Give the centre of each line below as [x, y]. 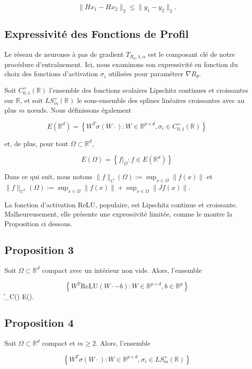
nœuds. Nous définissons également [79, 110]
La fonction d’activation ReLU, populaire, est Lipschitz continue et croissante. [121, 204]
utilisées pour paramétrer [146, 74]
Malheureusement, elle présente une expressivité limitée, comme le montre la [118, 214]
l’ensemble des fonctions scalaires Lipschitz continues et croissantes [149, 90]
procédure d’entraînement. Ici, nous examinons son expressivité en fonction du [121, 64]
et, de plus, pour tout [36, 143]
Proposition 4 [39, 323]
